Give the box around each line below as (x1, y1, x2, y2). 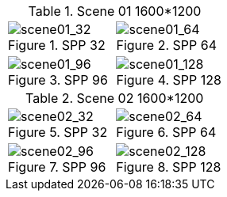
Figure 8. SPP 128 (116, 159, 221, 175)
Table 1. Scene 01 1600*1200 (28, 3, 202, 19)
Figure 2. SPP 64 (116, 37, 217, 53)
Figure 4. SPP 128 (116, 72, 221, 88)
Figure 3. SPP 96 (8, 72, 108, 88)
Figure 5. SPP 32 (8, 124, 108, 140)
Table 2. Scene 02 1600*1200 (25, 90, 204, 106)
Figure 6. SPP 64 (116, 124, 217, 140)
